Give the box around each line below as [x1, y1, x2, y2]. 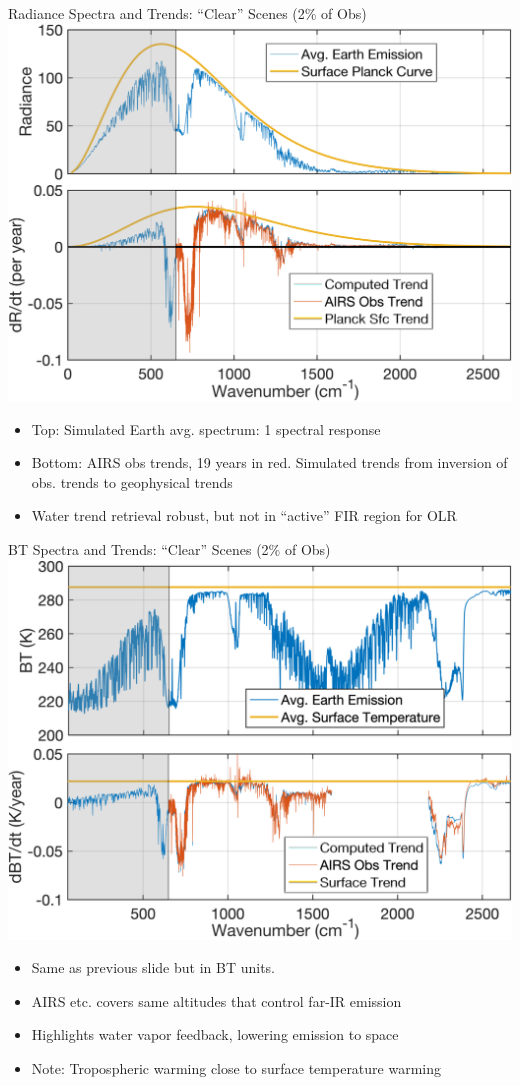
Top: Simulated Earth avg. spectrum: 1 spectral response [31, 418, 381, 439]
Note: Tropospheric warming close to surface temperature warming [31, 1058, 442, 1078]
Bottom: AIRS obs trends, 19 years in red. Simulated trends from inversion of [31, 452, 508, 473]
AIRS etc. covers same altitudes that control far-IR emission [31, 990, 402, 1011]
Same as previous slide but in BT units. [31, 957, 276, 978]
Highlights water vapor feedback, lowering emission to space [31, 1024, 399, 1045]
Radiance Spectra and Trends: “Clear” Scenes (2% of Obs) [8, 3, 367, 23]
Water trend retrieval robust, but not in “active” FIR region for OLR [31, 505, 457, 526]
